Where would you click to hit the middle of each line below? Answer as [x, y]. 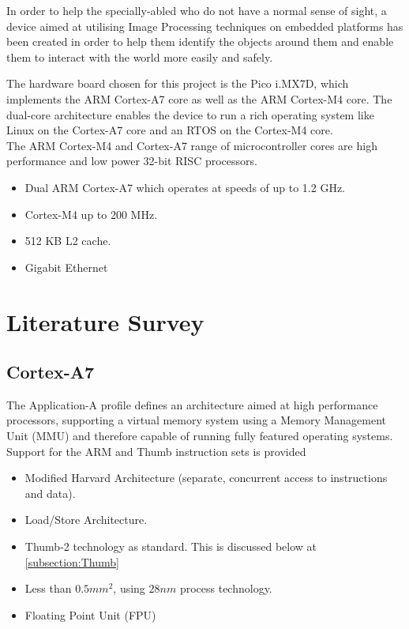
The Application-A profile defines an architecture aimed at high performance [192, 404]
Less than [48, 588]
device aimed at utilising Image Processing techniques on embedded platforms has [205, 26]
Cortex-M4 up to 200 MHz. [91, 214]
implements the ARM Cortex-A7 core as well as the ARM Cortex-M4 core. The [199, 98]
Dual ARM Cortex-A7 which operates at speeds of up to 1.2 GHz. [185, 187]
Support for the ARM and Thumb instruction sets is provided [156, 451]
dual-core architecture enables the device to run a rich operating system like [190, 114]
